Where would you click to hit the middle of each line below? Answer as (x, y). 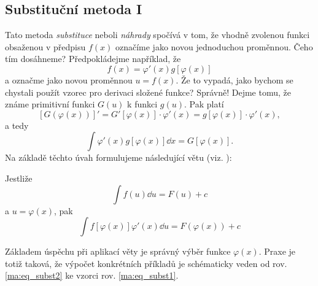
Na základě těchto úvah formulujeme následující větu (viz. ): (118, 157)
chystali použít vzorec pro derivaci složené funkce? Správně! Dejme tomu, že (148, 92)
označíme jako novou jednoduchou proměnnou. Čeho (214, 46)
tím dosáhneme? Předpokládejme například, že (93, 59)
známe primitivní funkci (50, 104)
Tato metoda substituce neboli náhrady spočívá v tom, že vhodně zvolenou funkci (157, 35)
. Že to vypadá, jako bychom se (235, 79)
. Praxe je (277, 251)
